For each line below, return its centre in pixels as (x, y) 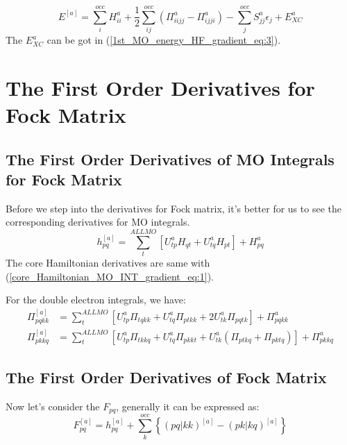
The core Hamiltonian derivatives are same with (108, 263)
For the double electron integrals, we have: (96, 300)
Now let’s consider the (53, 406)
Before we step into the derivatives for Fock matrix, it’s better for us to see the (173, 208)
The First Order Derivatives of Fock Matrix (166, 377)
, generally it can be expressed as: (188, 406)
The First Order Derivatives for (160, 87)
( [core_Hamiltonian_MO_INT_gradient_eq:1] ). (110, 276)
